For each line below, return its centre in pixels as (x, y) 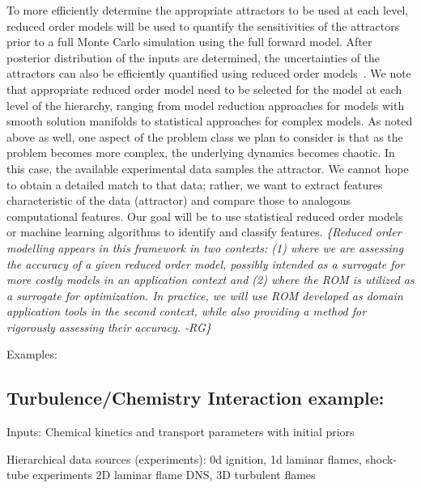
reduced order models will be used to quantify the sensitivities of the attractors (203, 25)
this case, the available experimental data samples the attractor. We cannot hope (208, 168)
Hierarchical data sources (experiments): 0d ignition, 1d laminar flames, (184, 458)
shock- (381, 458)
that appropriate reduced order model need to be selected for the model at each (204, 89)
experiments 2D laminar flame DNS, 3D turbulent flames (174, 475)
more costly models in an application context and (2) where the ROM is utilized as (210, 280)
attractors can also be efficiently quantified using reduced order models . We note (209, 73)
